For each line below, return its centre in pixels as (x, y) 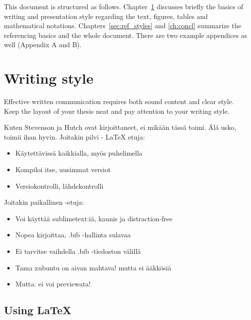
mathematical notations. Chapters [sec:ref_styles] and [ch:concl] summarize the (123, 26)
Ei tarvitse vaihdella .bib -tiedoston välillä (78, 251)
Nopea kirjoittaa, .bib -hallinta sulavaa (73, 235)
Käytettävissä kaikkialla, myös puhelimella (79, 153)
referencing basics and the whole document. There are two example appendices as (126, 35)
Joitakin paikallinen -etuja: (44, 202)
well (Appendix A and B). (43, 44)
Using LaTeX (38, 310)
